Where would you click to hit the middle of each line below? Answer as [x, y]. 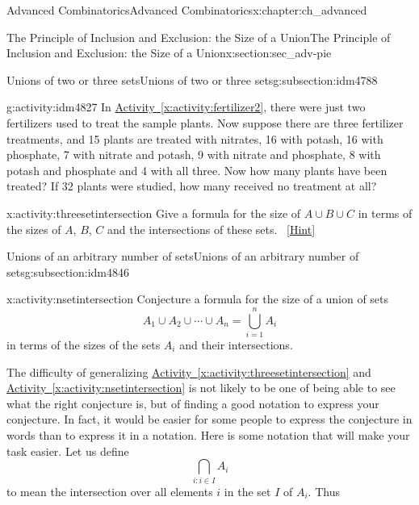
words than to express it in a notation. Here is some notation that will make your [208, 435]
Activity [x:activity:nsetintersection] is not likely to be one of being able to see [201, 388]
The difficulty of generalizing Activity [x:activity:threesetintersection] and [189, 371]
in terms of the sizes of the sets [84, 345]
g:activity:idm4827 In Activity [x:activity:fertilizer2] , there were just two [186, 107]
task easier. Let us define [68, 451]
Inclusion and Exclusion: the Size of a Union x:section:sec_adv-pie [169, 53]
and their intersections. [236, 345]
